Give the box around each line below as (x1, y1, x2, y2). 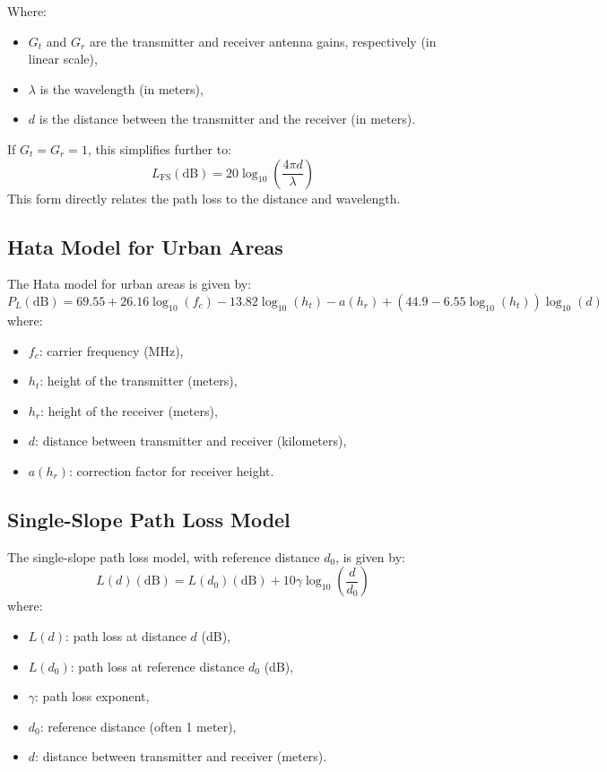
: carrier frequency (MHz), (39, 341, 184, 360)
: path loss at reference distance (70, 656, 245, 675)
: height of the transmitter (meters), (39, 371, 238, 390)
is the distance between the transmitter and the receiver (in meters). (39, 109, 416, 128)
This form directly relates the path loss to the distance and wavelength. (7, 188, 401, 207)
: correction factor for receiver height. (68, 461, 274, 480)
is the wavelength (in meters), (39, 79, 204, 98)
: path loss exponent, (35, 687, 150, 706)
